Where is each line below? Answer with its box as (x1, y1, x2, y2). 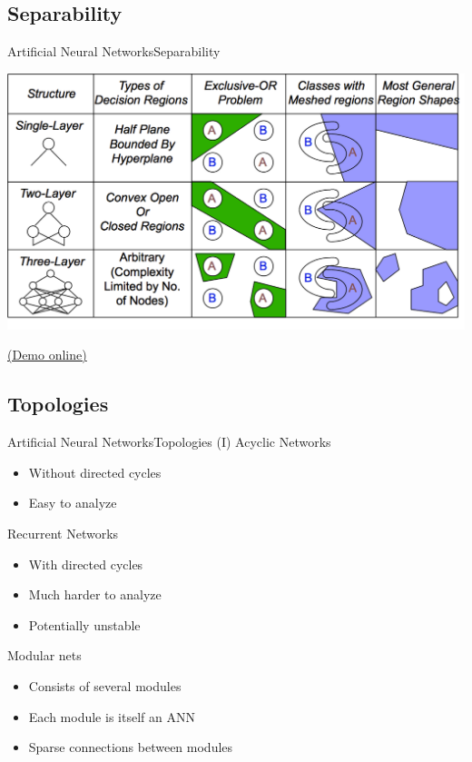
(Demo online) (7, 345, 87, 364)
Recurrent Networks (7, 523, 119, 542)
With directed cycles (28, 554, 143, 573)
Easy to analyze (28, 493, 117, 512)
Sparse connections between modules (28, 737, 233, 757)
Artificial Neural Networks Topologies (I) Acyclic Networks (7, 432, 331, 451)
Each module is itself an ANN (28, 707, 195, 726)
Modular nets (7, 646, 82, 665)
